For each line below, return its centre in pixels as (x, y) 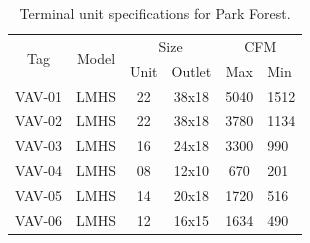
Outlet (191, 70)
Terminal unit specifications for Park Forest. (155, 13)
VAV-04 (39, 170)
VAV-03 (39, 145)
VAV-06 (39, 219)
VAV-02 (39, 120)
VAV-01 (39, 95)
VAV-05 (39, 194)
